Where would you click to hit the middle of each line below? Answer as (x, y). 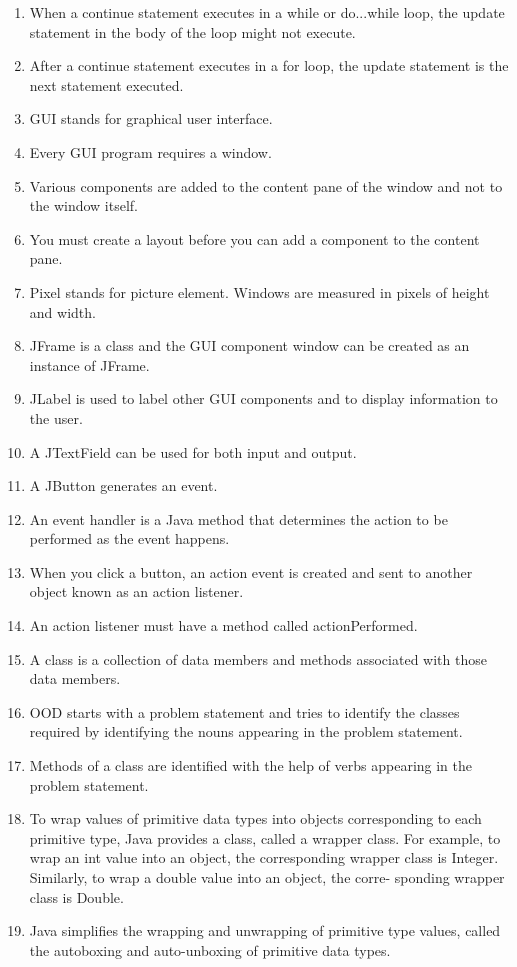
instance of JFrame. (89, 364)
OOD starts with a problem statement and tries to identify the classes (244, 711)
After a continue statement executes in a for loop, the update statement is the (269, 65)
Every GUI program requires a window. (150, 151)
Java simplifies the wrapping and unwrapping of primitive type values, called (265, 930)
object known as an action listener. (136, 591)
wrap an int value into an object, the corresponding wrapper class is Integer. (264, 857)
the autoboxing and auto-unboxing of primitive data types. (210, 949)
